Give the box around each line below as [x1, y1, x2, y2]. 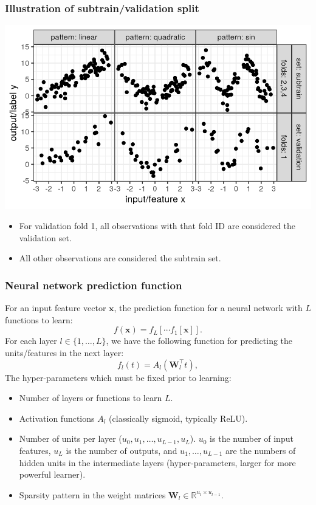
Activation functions [19, 411, 95, 424]
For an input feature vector [5, 301, 106, 314]
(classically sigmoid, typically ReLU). [109, 411, 248, 424]
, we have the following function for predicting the [106, 334, 293, 347]
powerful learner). [19, 468, 86, 481]
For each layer [5, 334, 57, 347]
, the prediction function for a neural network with [114, 301, 303, 314]
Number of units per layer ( [19, 432, 122, 445]
